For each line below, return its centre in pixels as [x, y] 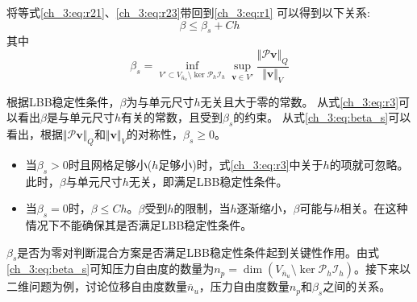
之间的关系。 [357, 286]
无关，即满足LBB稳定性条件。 [208, 181]
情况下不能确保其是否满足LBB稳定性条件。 [139, 224]
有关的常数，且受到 [172, 117]
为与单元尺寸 [160, 101]
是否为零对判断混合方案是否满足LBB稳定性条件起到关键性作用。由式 [198, 252]
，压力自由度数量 [244, 286]
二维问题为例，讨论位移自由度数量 [97, 286]
